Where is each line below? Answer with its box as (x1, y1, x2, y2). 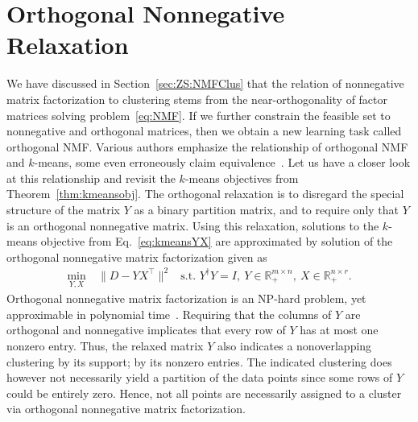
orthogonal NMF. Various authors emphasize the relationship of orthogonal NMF (6, 138, 408, 155)
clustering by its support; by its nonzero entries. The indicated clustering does (6, 353, 392, 370)
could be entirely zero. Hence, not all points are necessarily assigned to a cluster (6, 384, 402, 401)
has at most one (300, 321, 379, 338)
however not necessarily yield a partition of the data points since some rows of (6, 369, 393, 386)
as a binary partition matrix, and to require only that (134, 201, 399, 218)
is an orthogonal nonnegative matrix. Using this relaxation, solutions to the (6, 217, 379, 234)
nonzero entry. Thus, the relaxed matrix (6, 337, 204, 354)
